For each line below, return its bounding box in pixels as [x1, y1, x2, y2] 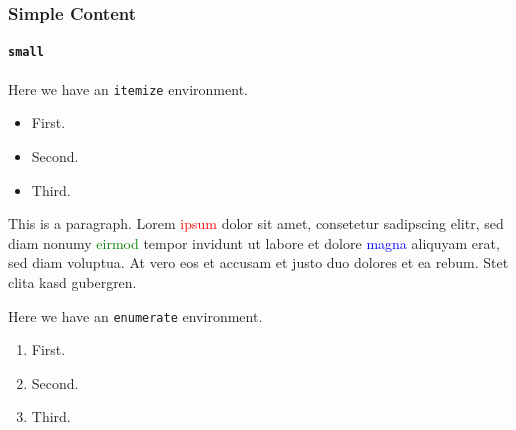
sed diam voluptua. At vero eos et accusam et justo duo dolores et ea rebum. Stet [8, 252, 509, 273]
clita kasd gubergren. [8, 271, 137, 292]
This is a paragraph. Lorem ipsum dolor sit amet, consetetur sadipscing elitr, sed [8, 213, 504, 234]
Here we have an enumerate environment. [8, 305, 263, 326]
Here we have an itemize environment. [8, 78, 248, 99]
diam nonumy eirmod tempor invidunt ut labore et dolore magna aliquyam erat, [8, 232, 500, 253]
